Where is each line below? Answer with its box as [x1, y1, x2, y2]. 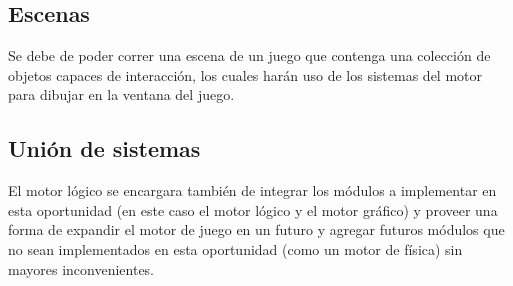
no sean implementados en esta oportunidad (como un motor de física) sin [8, 238, 463, 259]
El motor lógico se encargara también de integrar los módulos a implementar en [8, 180, 497, 201]
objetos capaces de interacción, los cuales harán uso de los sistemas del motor [8, 64, 483, 85]
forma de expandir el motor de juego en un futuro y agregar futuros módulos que [8, 219, 505, 240]
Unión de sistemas [8, 133, 201, 164]
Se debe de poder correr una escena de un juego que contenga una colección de [8, 45, 491, 66]
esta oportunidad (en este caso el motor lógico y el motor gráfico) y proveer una [8, 199, 498, 220]
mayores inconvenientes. [8, 258, 155, 279]
